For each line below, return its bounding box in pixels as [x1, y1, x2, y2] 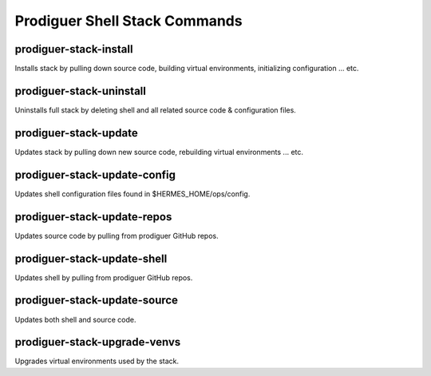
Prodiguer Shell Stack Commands [14, 12, 243, 30]
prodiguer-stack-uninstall [14, 84, 147, 97]
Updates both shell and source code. [14, 315, 136, 324]
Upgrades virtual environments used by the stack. [14, 356, 180, 366]
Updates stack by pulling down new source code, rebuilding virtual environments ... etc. [14, 147, 303, 156]
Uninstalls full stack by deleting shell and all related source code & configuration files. [14, 105, 297, 115]
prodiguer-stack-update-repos [14, 210, 172, 224]
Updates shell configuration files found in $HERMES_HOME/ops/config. [14, 188, 251, 199]
